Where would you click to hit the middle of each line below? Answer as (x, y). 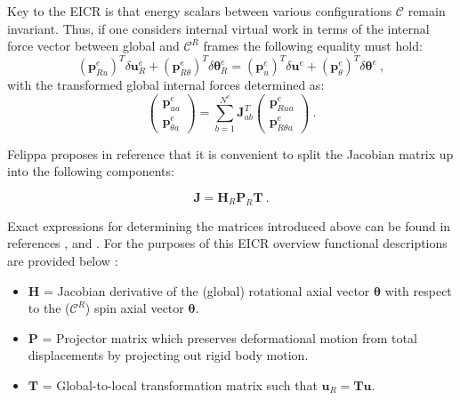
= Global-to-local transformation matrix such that (180, 384)
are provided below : (63, 260)
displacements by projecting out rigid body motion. (168, 355)
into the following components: (91, 171)
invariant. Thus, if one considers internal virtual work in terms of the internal (218, 28)
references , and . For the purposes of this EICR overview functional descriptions (227, 243)
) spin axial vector (134, 308)
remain (427, 11)
